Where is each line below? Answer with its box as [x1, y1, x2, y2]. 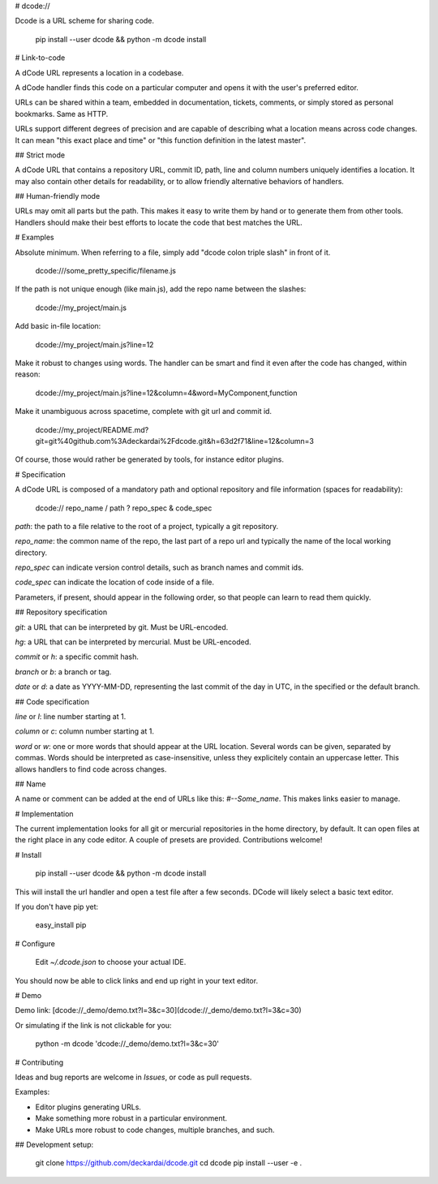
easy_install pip [35, 920, 87, 930]
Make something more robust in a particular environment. [35, 1113, 227, 1123]
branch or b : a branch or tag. [15, 666, 112, 677]
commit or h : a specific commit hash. [15, 652, 140, 661]
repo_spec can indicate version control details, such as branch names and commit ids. [15, 562, 304, 572]
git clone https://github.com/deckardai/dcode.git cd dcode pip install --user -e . [35, 1158, 303, 1168]
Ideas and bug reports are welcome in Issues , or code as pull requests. [15, 1072, 252, 1082]
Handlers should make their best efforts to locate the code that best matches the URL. [15, 217, 303, 227]
